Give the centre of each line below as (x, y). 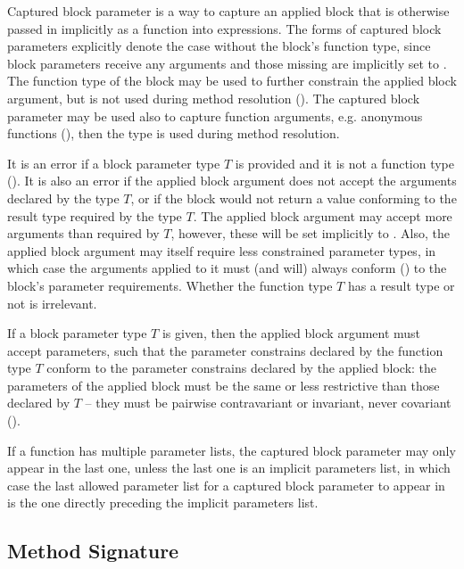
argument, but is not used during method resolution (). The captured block (214, 98)
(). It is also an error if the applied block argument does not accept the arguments (232, 181)
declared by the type (63, 198)
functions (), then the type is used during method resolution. (174, 133)
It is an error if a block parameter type (114, 163)
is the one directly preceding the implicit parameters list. (163, 503)
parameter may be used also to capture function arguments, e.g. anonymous (215, 115)
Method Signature (93, 551)
